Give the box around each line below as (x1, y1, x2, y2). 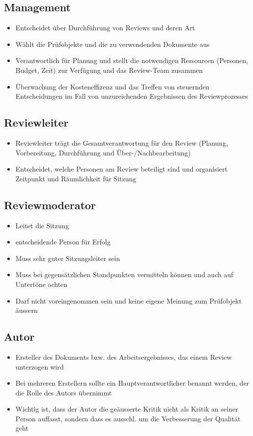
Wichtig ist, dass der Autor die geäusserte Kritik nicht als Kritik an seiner (15, 404, 238, 414)
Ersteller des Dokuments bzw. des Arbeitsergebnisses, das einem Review (15, 351, 232, 362)
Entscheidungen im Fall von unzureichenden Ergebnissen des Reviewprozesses (15, 91, 248, 101)
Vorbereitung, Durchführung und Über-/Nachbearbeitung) (15, 147, 191, 157)
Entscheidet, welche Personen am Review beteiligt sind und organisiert (15, 164, 228, 174)
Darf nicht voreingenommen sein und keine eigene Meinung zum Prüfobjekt (15, 295, 242, 305)
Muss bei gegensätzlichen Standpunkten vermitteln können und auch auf (15, 269, 233, 280)
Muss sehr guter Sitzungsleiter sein (15, 253, 120, 263)
